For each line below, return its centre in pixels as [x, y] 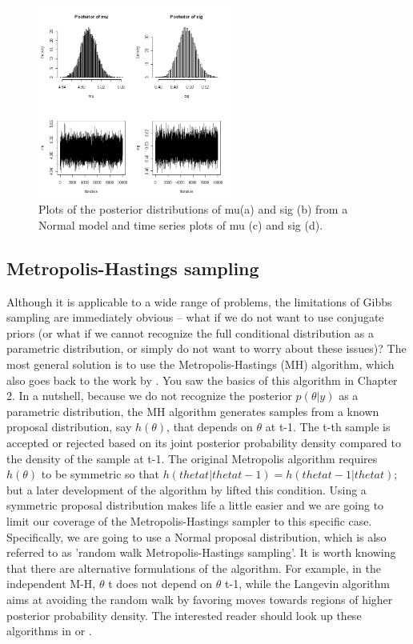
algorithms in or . [49, 631]
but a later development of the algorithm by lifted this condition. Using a [186, 489]
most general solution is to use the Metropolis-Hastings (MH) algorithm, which [200, 364]
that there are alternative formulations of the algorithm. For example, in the [194, 568]
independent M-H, [51, 584]
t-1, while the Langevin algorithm [308, 584]
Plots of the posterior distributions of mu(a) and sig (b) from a [193, 209]
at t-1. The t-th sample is [328, 427]
